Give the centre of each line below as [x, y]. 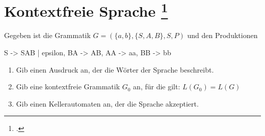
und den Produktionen [222, 35]
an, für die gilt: [157, 87]
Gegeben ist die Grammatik [47, 35]
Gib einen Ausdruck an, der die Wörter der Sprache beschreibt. [115, 69]
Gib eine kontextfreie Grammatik [68, 87]
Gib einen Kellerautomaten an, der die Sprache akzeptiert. [107, 103]
